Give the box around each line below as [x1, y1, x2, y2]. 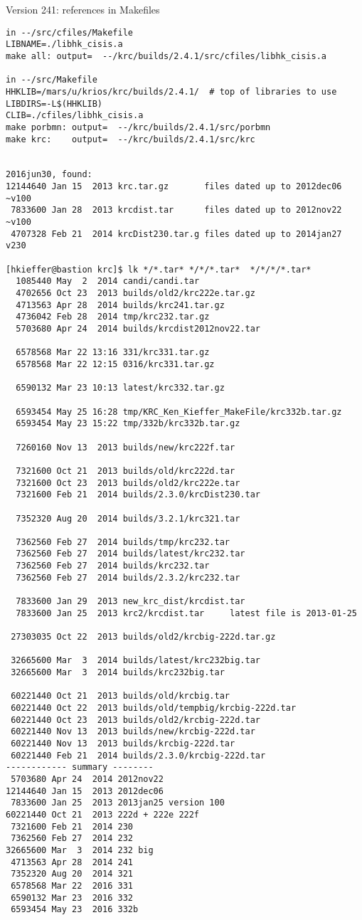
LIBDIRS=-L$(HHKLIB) [6, 98, 103, 109]
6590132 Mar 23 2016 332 [11, 892, 133, 903]
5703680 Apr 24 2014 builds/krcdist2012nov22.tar [16, 324, 260, 334]
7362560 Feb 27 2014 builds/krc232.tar [16, 561, 210, 571]
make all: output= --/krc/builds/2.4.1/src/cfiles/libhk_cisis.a [6, 51, 327, 61]
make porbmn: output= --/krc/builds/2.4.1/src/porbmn [6, 122, 271, 132]
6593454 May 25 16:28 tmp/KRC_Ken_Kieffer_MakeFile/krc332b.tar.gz [16, 406, 342, 417]
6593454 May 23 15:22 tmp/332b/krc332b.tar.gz [16, 418, 240, 429]
